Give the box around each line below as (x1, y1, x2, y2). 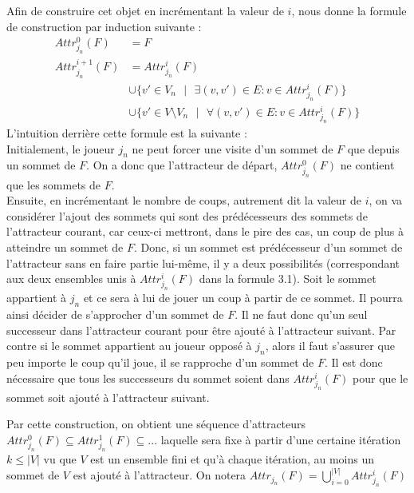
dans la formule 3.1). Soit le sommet (199, 270, 377, 287)
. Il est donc (324, 354, 383, 371)
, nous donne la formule (291, 2, 407, 18)
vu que (43, 451, 77, 467)
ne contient (340, 157, 395, 173)
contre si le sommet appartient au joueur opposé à (6, 337, 252, 354)
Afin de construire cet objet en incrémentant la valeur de (6, 2, 284, 18)
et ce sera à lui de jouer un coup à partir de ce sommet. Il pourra (83, 289, 403, 306)
